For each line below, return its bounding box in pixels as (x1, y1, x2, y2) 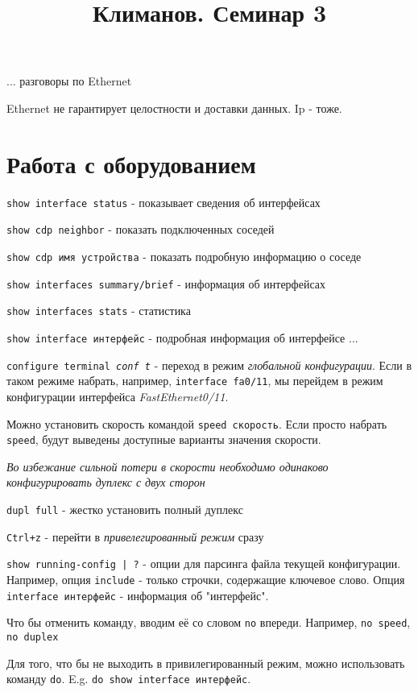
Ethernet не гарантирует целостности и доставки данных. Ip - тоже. (6, 99, 342, 116)
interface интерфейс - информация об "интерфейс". (6, 586, 269, 603)
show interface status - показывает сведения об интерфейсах (6, 193, 321, 210)
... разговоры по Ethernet (6, 73, 132, 89)
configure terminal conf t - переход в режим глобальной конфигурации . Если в (6, 356, 412, 373)
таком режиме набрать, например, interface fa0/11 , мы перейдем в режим (6, 372, 383, 389)
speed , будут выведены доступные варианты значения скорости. (6, 431, 321, 448)
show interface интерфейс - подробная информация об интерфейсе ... (6, 329, 358, 346)
